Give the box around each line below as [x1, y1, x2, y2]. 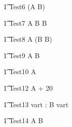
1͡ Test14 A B [3, 115, 43, 126]
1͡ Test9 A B [3, 50, 40, 60]
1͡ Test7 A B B [3, 17, 47, 28]
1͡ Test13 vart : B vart [3, 99, 69, 109]
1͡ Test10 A [3, 66, 36, 77]
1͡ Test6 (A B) [3, 1, 45, 11]
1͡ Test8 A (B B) [3, 34, 52, 44]
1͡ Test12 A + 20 [3, 82, 53, 93]
